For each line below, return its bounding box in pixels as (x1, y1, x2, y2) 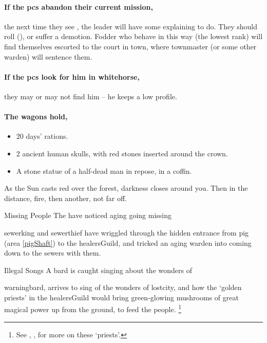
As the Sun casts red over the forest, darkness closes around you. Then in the (4, 183, 248, 193)
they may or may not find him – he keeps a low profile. (4, 91, 177, 101)
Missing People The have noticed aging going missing (4, 210, 172, 221)
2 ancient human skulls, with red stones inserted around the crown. (16, 148, 228, 158)
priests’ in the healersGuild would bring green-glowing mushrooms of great (4, 292, 239, 302)
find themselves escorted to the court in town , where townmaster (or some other (4, 41, 257, 51)
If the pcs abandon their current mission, (4, 1, 153, 12)
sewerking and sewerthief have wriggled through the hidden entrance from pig (4, 227, 249, 238)
